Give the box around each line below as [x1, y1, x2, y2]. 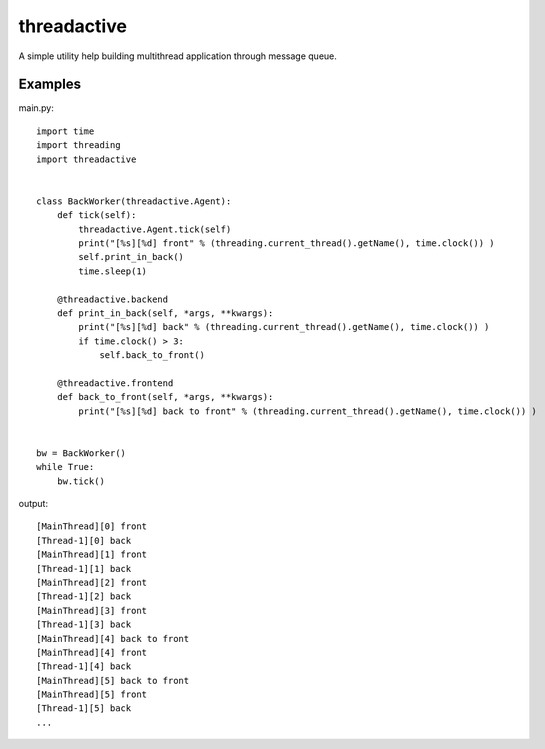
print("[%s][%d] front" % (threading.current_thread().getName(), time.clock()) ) [78, 237, 495, 249]
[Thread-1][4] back [36, 661, 132, 672]
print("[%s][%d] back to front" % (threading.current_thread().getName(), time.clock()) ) [78, 405, 537, 417]
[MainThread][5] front [36, 689, 148, 700]
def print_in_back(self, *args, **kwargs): [56, 307, 274, 319]
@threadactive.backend [56, 293, 169, 305]
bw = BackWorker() [36, 447, 127, 459]
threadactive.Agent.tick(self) [78, 223, 232, 235]
